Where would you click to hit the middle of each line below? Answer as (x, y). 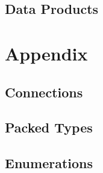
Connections (44, 92)
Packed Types (49, 127)
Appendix (46, 53)
